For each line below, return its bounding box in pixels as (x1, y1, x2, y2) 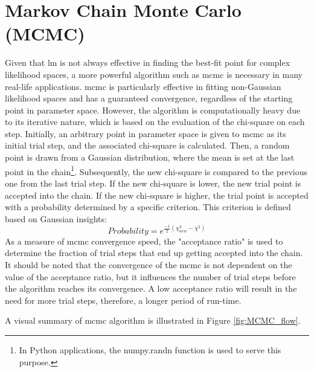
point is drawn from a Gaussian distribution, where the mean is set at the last (5, 151, 295, 164)
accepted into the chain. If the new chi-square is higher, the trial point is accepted (5, 188, 309, 201)
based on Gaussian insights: (5, 212, 107, 225)
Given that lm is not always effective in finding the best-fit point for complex (5, 56, 290, 69)
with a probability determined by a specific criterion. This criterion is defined (5, 200, 291, 213)
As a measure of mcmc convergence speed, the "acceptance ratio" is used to (5, 234, 283, 247)
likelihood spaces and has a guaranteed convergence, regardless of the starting (5, 92, 293, 104)
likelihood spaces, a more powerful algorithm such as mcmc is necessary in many (5, 68, 303, 80)
